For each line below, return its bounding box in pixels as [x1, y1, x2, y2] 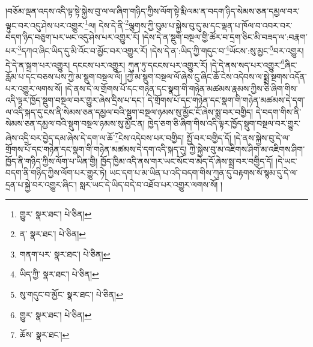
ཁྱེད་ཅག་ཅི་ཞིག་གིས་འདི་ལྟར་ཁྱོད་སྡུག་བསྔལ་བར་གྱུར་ [147, 117, 300, 130]
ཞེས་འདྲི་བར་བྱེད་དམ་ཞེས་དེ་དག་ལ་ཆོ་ [5, 131, 115, 143]
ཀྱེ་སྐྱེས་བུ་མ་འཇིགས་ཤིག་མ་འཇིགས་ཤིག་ [189, 143, 305, 155]
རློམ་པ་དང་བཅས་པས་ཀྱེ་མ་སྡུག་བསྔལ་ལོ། [5, 70, 123, 82]
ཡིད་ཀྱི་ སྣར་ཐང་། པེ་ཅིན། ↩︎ [19, 268, 99, 280]
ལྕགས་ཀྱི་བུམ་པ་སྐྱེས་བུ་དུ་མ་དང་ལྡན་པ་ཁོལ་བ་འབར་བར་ [128, 19, 293, 31]
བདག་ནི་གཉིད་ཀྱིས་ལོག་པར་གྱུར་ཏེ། [5, 166, 107, 179]
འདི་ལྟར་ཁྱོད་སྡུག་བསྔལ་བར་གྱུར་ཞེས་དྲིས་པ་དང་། [5, 94, 145, 106]
